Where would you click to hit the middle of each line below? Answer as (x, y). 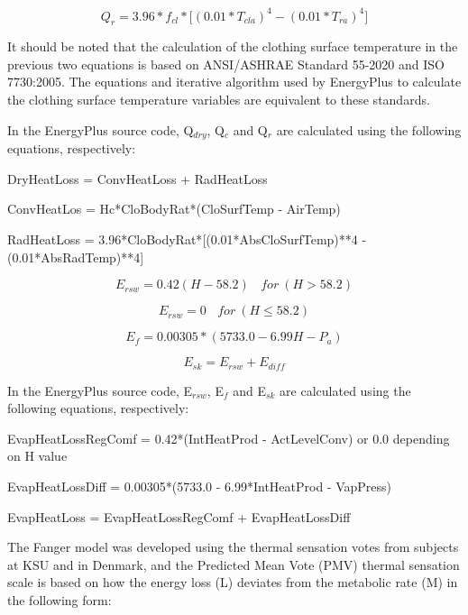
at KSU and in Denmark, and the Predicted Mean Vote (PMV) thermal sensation (234, 564)
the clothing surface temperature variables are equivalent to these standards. (219, 100)
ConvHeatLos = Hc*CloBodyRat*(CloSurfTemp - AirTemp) (174, 209)
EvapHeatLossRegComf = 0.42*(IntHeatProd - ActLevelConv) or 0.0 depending (229, 438)
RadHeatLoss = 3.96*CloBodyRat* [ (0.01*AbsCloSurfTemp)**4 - (187, 239)
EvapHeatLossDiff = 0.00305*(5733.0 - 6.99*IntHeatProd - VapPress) (200, 486)
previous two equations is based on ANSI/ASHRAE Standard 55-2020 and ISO (226, 64)
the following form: (60, 599)
